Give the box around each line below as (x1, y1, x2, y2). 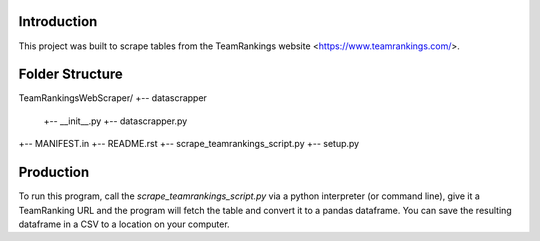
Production (18, 164, 90, 181)
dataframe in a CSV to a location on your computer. (18, 218, 230, 230)
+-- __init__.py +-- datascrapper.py (43, 115, 188, 127)
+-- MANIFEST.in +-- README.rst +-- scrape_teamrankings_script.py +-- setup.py (18, 138, 360, 150)
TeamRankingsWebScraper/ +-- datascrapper (18, 92, 207, 104)
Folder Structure (18, 66, 124, 83)
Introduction (18, 13, 98, 30)
